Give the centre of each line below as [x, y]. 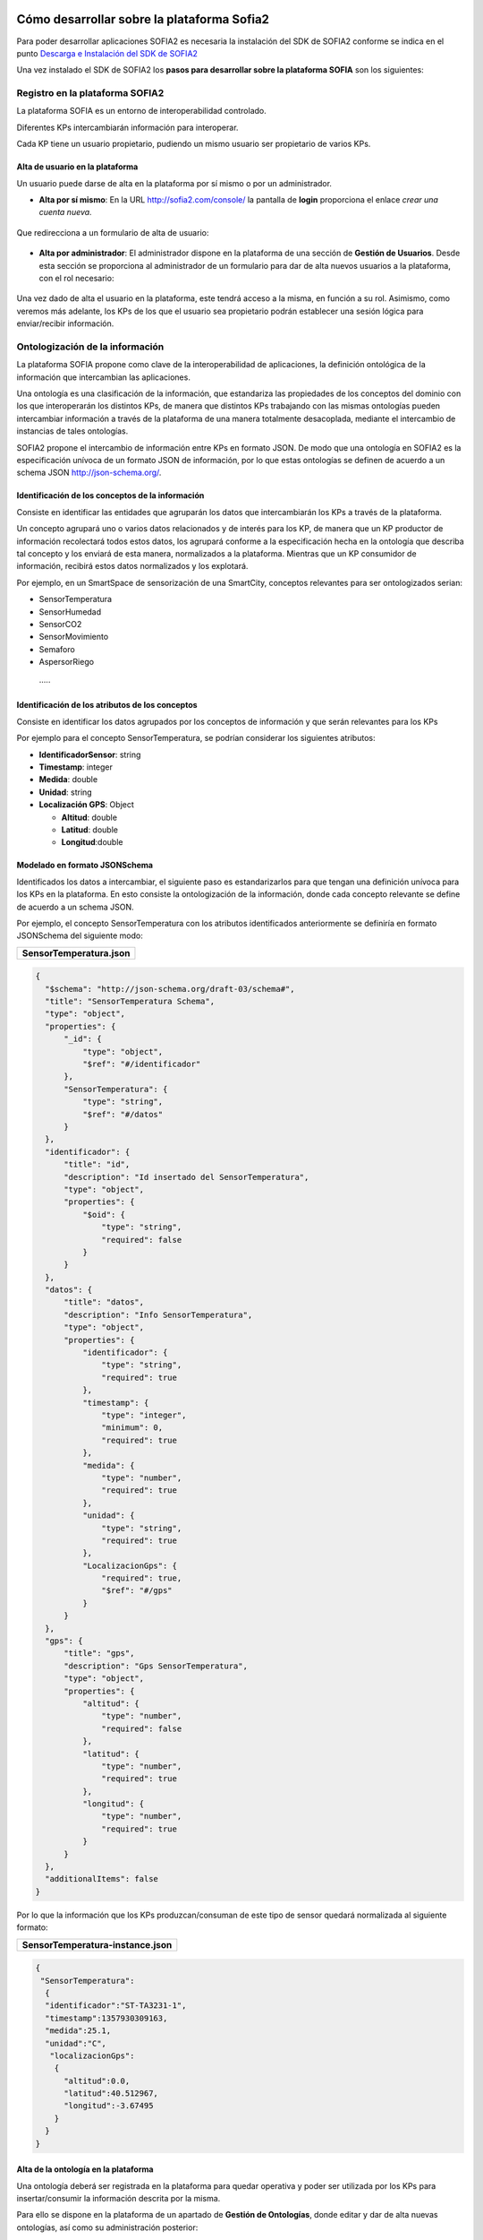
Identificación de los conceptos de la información [110, 495]
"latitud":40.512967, [111, 2094]
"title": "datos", [104, 1302]
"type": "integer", [144, 1415]
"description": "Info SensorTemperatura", [158, 1314]
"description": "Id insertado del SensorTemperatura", [186, 1177]
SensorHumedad [70, 612]
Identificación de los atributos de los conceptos [107, 705]
